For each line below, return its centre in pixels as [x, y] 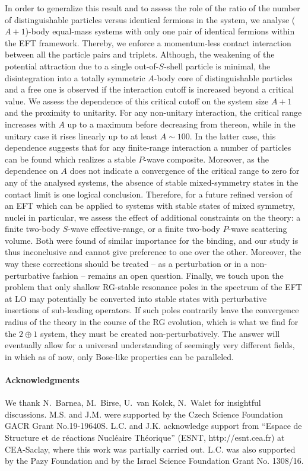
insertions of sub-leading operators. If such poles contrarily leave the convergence [152, 310]
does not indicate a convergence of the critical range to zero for [185, 171]
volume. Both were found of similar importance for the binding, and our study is [152, 240]
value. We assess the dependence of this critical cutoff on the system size [137, 101]
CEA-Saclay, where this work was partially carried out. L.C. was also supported [150, 449]
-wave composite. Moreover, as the [206, 159]
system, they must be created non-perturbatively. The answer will [160, 333]
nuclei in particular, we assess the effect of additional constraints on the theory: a [153, 217]
